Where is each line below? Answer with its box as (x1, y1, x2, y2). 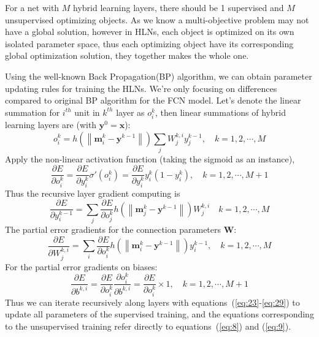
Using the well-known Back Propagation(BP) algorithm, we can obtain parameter (5, 69, 312, 82)
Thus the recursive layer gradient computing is (5, 186, 180, 199)
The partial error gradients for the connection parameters (5, 222, 221, 235)
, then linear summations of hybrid (155, 105, 286, 118)
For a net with (5, 1, 60, 13)
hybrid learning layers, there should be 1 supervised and (73, 1, 284, 13)
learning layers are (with (5, 118, 97, 131)
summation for (5, 105, 60, 118)
